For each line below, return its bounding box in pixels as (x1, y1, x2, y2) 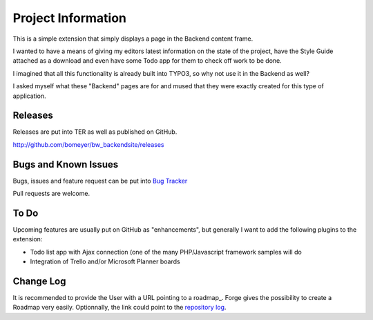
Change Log (12, 275, 66, 287)
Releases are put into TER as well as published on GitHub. (12, 128, 178, 136)
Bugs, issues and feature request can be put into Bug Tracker (12, 177, 188, 185)
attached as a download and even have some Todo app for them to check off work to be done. (12, 57, 283, 65)
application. (12, 92, 46, 100)
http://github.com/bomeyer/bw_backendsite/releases (12, 140, 164, 148)
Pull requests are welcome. (12, 190, 90, 198)
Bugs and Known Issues (12, 159, 119, 170)
